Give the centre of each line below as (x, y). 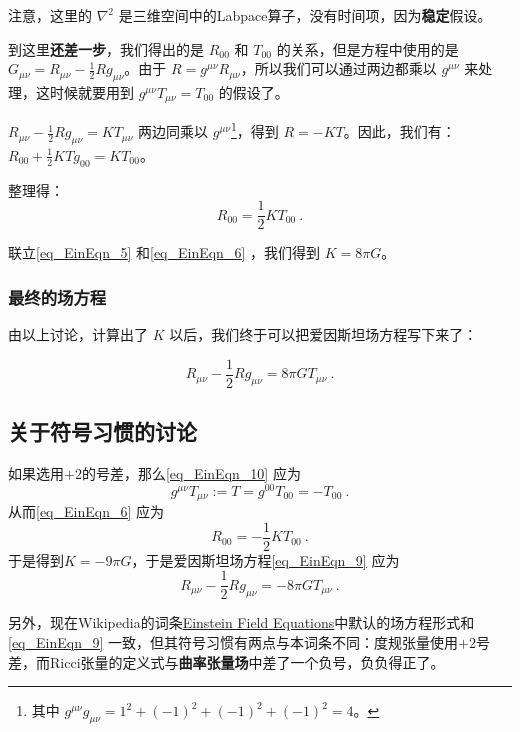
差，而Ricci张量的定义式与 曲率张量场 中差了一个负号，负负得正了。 (226, 661)
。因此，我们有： (399, 131)
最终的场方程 (57, 296)
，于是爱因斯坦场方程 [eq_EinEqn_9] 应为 (265, 559)
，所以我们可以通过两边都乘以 (338, 68)
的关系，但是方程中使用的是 (367, 48)
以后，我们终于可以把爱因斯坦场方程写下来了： (323, 334)
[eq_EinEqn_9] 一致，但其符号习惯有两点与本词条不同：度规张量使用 (233, 642)
